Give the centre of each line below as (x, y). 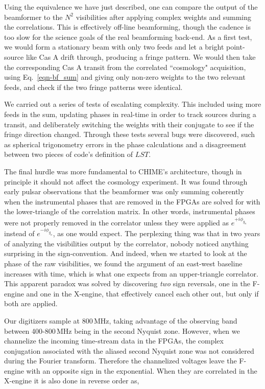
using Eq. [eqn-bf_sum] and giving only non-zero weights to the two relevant (125, 77)
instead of (19, 233)
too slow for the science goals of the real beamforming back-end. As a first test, (128, 37)
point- (236, 47)
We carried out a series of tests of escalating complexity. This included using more (133, 104)
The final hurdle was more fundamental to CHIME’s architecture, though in (123, 171)
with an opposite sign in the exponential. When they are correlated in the (142, 370)
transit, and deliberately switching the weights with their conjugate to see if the (129, 124)
